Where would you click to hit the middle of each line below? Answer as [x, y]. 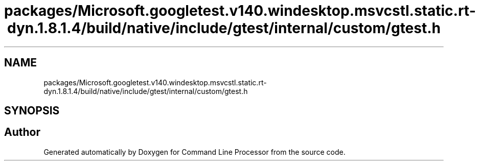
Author [22, 132]
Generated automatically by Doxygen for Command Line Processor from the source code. [195, 152]
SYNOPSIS [32, 111]
